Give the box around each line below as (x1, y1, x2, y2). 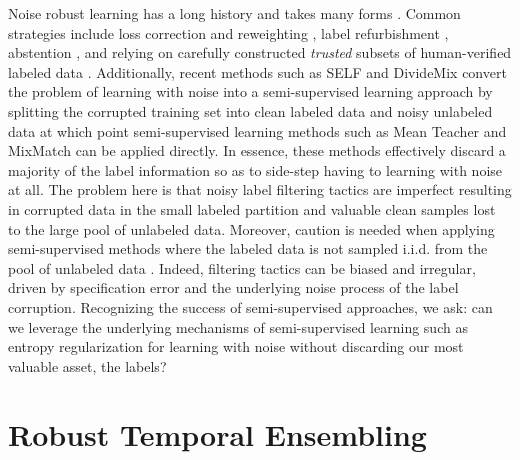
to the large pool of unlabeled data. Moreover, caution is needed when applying (8, 218, 495, 239)
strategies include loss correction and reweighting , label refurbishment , (8, 22, 449, 43)
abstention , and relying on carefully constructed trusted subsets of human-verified (8, 42, 512, 63)
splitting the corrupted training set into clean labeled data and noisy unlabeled (8, 100, 493, 121)
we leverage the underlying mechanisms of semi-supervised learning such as (8, 316, 468, 337)
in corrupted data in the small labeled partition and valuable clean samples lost (8, 198, 496, 219)
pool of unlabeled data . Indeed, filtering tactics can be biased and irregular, (8, 257, 476, 278)
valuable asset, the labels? (8, 355, 167, 376)
